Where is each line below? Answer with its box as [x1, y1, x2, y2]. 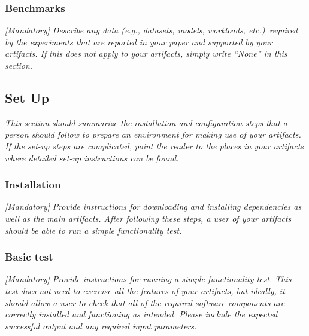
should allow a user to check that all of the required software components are [5, 296, 285, 308]
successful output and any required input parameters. [5, 319, 197, 332]
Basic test [5, 249, 53, 264]
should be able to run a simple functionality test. [5, 224, 182, 236]
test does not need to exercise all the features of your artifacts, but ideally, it [5, 284, 285, 297]
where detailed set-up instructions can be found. [5, 151, 179, 164]
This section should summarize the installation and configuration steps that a [5, 116, 287, 129]
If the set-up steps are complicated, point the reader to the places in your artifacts [5, 139, 304, 152]
